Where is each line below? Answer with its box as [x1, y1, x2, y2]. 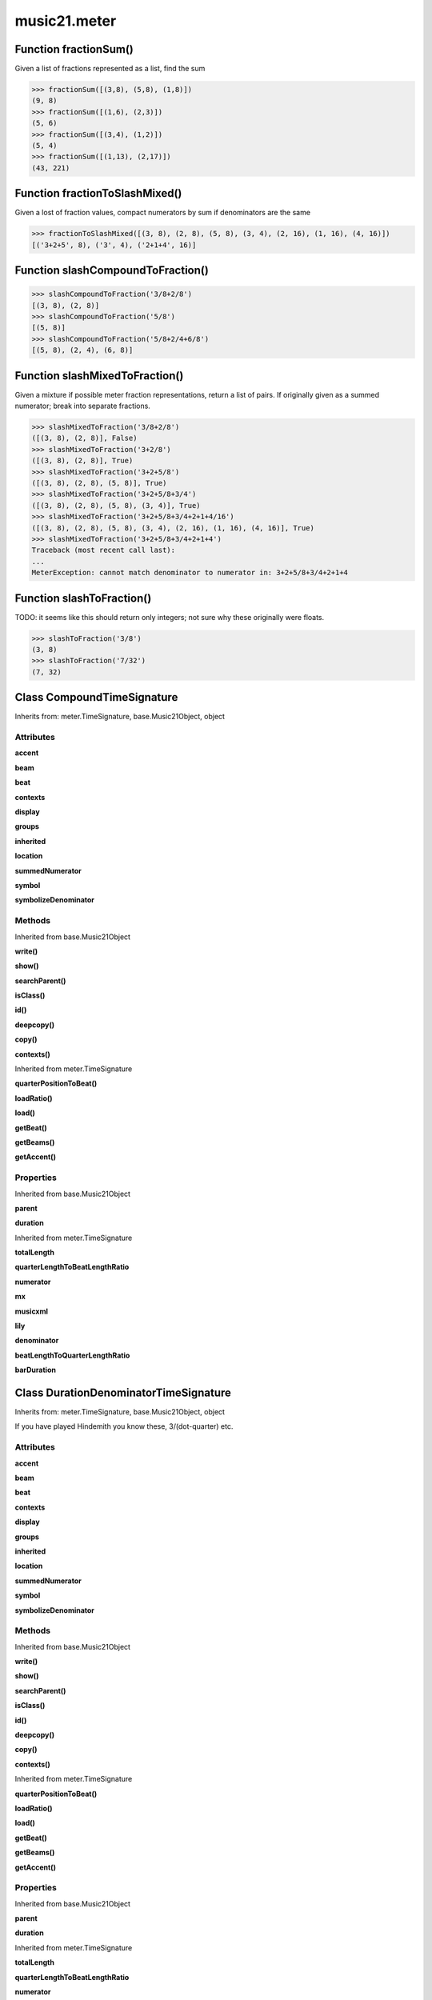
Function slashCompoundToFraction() [14, 264, 210, 278]
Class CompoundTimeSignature [14, 690, 178, 704]
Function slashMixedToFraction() [14, 369, 184, 382]
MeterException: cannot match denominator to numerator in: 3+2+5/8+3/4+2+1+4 [31, 568, 348, 578]
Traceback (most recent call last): [31, 546, 176, 555]
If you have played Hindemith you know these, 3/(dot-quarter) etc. [14, 1422, 234, 1431]
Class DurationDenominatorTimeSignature [14, 1386, 232, 1399]
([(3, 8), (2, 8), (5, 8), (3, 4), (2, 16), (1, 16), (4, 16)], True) [31, 523, 315, 532]
